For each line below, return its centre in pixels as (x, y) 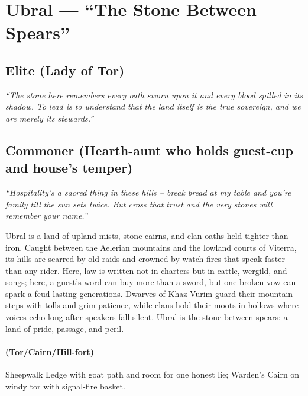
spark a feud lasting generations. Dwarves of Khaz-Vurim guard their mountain (149, 293)
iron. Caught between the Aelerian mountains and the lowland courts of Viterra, (151, 247)
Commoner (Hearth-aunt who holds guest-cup (149, 150)
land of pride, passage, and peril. (65, 328)
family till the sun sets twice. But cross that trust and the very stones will (139, 204)
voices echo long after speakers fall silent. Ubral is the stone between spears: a (147, 317)
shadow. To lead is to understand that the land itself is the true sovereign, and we (153, 106)
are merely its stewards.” (50, 118)
